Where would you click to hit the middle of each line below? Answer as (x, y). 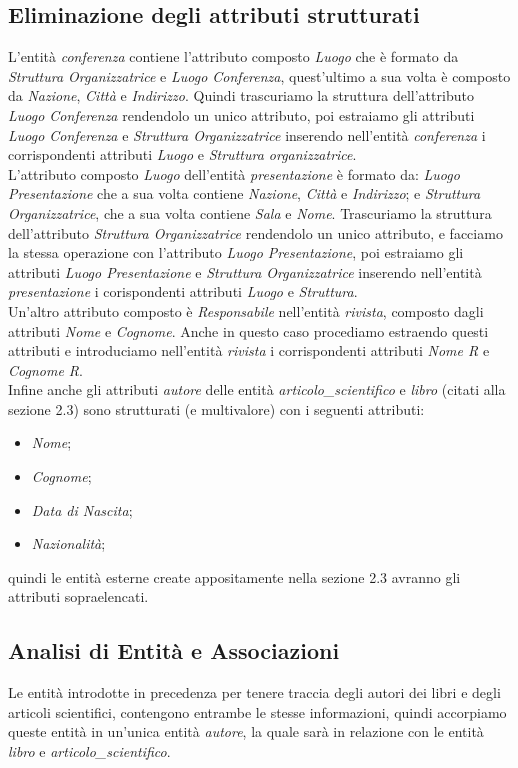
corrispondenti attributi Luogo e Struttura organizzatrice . (182, 154)
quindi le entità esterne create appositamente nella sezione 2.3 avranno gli (234, 576)
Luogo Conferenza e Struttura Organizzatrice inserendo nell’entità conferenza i (247, 134)
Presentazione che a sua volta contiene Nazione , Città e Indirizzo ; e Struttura (244, 193)
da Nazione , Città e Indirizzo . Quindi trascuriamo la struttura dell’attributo (241, 95)
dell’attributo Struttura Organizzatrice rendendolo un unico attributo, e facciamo (255, 232)
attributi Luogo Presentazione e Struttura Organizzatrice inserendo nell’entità (245, 271)
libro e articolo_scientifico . (89, 751)
